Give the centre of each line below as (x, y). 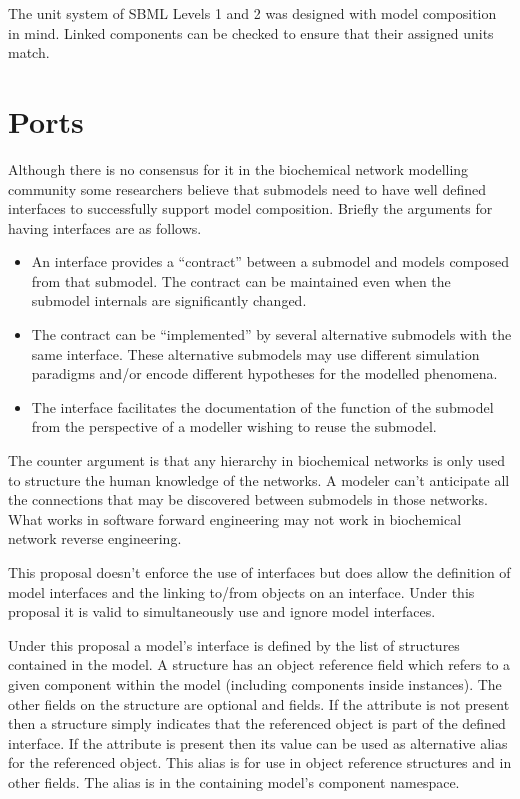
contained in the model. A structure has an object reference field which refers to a (259, 664)
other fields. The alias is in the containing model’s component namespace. (234, 781)
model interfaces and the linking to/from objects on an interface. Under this (241, 591)
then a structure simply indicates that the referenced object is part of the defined (257, 723)
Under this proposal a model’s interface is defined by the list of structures (234, 644)
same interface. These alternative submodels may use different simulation (255, 353)
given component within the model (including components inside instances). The (255, 683)
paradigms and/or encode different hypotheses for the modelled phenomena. (264, 373)
